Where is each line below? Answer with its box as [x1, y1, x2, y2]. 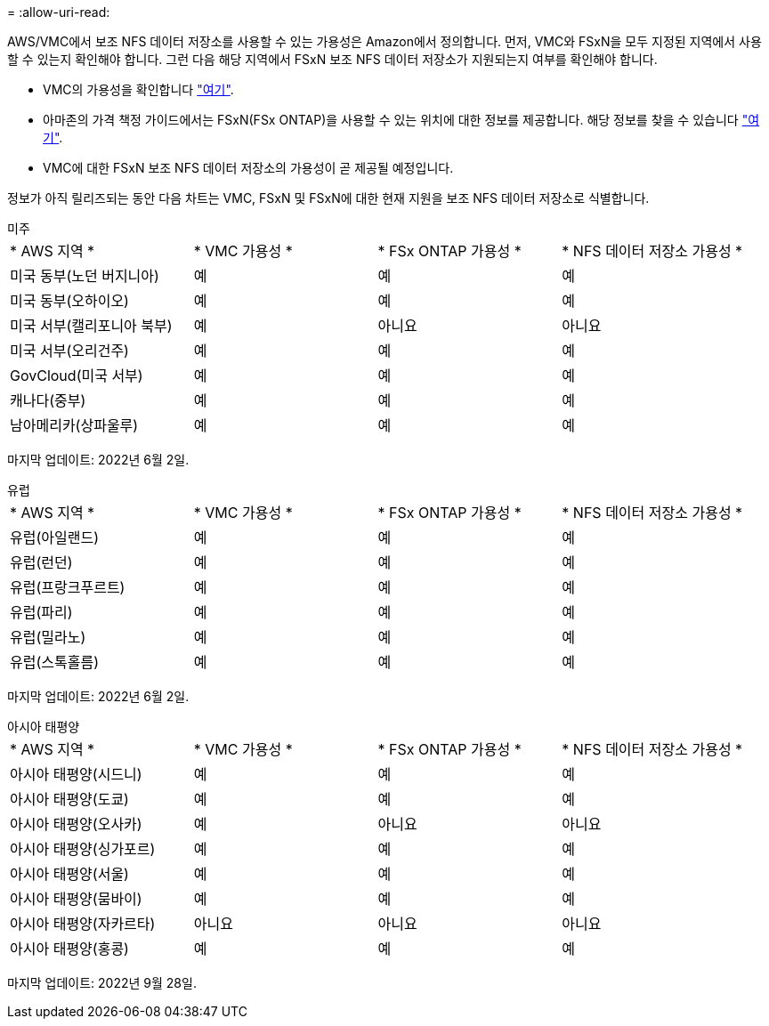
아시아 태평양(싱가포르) [10, 840, 156, 858]
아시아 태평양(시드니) [10, 765, 142, 783]
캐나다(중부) [10, 392, 86, 409]
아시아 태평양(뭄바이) [10, 890, 142, 908]
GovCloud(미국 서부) [10, 367, 143, 384]
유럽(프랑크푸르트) [10, 578, 125, 596]
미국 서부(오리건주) [10, 342, 129, 360]
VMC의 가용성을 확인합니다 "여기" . [43, 82, 234, 97]
